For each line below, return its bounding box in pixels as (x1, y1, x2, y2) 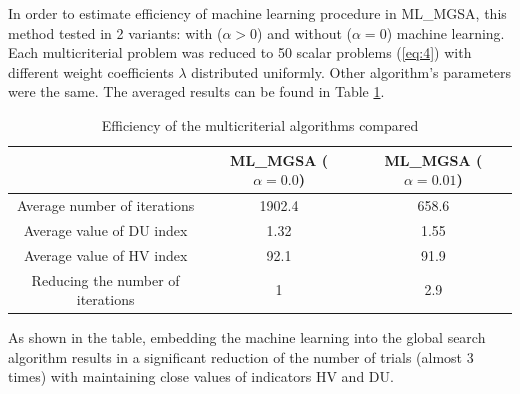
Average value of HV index (23, 244, 188, 265)
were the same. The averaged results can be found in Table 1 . (8, 81, 385, 102)
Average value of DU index (23, 219, 188, 240)
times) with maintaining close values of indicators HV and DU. (8, 366, 394, 387)
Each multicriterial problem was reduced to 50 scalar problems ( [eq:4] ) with (8, 42, 472, 63)
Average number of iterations (17, 195, 195, 215)
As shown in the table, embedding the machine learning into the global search (8, 327, 486, 348)
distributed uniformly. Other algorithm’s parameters (191, 61, 512, 82)
